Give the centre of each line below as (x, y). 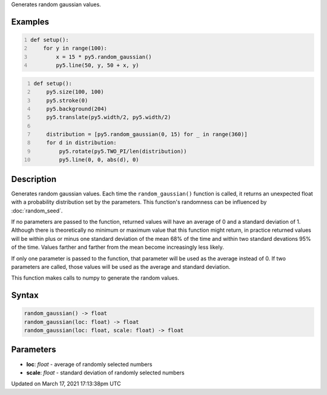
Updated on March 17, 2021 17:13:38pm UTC (66, 384)
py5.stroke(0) (67, 100)
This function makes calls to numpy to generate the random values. (95, 278)
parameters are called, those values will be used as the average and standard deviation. (121, 266)
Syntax (25, 295)
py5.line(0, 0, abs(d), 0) (99, 160)
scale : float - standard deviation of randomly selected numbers (105, 373)
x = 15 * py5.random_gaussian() (104, 57)
